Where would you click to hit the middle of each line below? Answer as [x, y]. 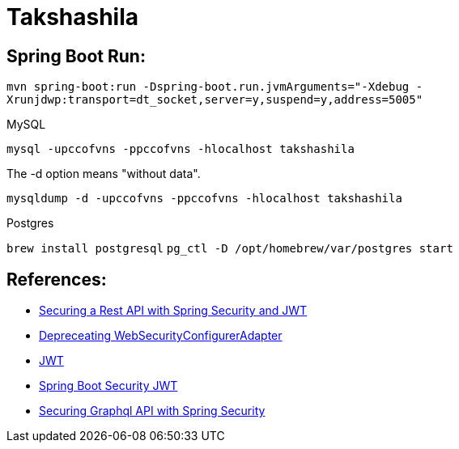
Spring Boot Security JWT [108, 386]
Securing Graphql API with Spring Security [152, 411]
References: [57, 279]
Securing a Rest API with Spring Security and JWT [173, 311]
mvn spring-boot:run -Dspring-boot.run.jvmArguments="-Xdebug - [215, 87]
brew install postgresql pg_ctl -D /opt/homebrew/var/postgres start [230, 249]
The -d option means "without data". [104, 174]
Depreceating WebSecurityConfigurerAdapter [161, 336]
